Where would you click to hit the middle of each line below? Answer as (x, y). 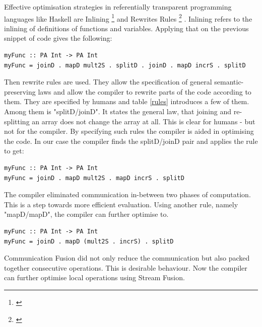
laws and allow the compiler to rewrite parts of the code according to (145, 91)
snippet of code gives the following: (58, 38)
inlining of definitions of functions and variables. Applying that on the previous (126, 28)
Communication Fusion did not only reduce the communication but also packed (127, 258)
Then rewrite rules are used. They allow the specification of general (108, 82)
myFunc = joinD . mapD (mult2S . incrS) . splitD (89, 241)
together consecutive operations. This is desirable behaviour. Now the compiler (126, 267)
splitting (17, 121)
